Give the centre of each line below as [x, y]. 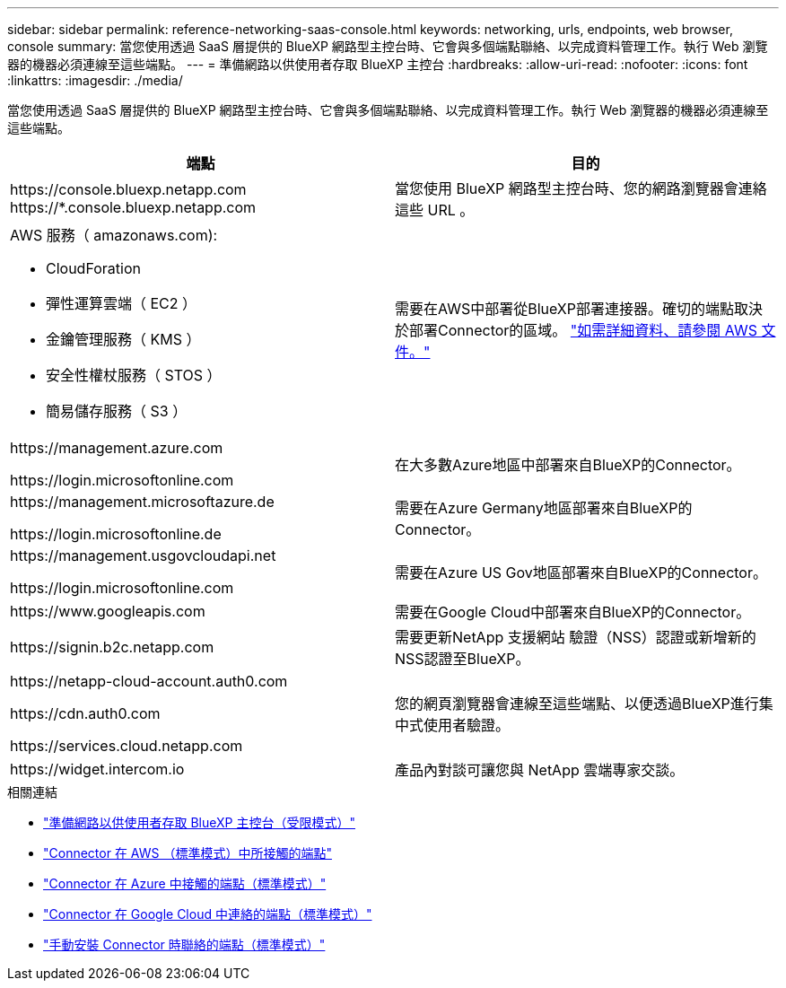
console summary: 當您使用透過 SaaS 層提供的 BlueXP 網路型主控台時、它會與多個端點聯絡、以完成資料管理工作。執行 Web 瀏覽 [388, 46]
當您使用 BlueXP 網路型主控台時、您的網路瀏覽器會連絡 [581, 188]
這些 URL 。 [435, 210]
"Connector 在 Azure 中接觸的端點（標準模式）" [185, 883]
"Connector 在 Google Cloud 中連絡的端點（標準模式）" [208, 914]
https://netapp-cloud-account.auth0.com [149, 681]
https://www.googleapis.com [108, 611]
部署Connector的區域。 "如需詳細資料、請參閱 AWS [583, 330]
